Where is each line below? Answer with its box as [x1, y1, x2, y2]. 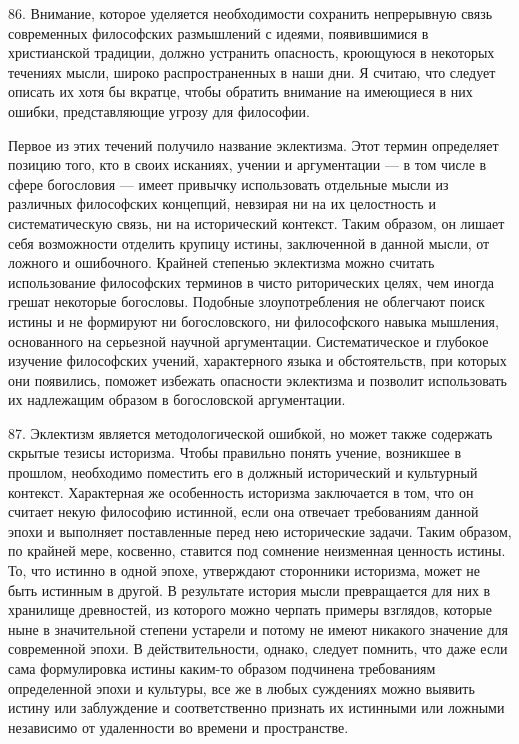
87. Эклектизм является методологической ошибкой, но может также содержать [8, 422, 493, 443]
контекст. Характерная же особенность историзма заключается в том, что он [8, 481, 474, 502]
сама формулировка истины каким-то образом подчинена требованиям [8, 658, 436, 678]
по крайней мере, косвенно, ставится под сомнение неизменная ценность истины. [8, 540, 506, 561]
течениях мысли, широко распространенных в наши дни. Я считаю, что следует [8, 61, 496, 82]
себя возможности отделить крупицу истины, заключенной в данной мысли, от [8, 232, 490, 253]
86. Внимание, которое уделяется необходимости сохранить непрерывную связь [8, 3, 493, 23]
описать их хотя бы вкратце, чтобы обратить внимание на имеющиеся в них [8, 81, 473, 102]
